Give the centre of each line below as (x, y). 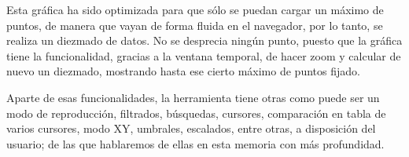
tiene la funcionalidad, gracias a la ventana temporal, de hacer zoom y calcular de (204, 55)
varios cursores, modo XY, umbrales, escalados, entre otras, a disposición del (191, 128)
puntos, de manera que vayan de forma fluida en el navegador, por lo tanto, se (195, 25)
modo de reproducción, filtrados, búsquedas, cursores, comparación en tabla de (196, 113)
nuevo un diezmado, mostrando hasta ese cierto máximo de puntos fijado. (183, 71)
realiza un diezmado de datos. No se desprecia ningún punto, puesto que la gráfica (204, 40)
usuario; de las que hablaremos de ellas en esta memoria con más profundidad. (195, 143)
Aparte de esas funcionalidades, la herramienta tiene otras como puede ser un (193, 97)
